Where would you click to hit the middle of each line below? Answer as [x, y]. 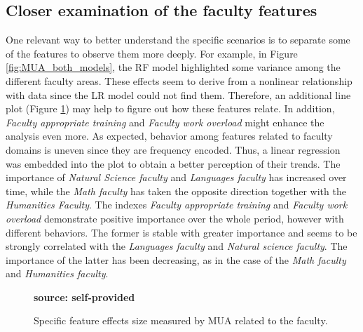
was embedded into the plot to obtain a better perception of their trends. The [173, 163]
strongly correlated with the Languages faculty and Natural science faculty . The [177, 246]
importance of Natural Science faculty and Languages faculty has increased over [176, 177]
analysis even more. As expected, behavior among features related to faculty [169, 136]
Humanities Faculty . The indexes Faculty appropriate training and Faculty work [177, 205]
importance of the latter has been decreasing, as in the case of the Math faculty [176, 259]
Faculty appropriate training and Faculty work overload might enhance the [165, 122]
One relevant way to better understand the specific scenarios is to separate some [178, 40]
